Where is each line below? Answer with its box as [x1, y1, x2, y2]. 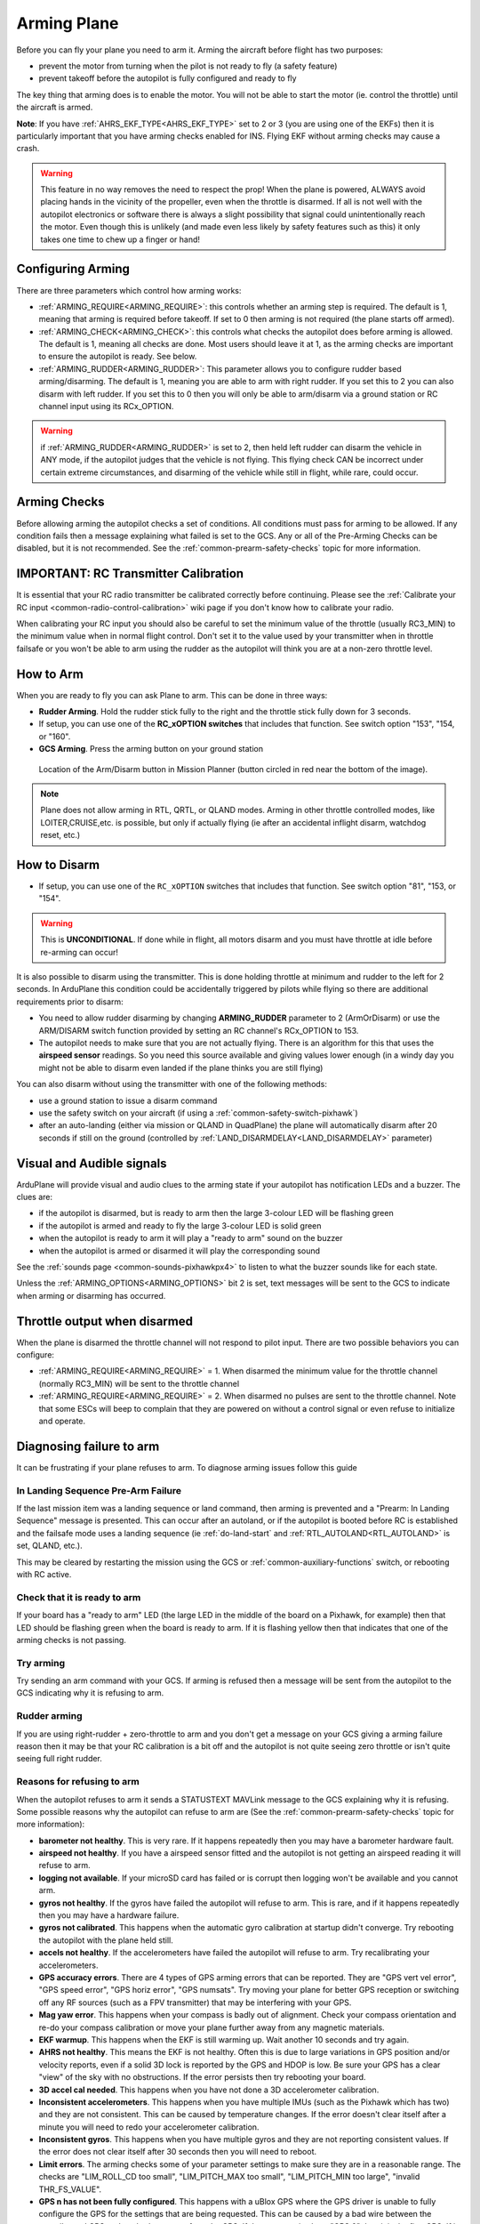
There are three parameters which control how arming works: [16, 285, 242, 295]
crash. [16, 143, 40, 154]
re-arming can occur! [40, 947, 119, 957]
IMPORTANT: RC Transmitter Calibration [16, 566, 244, 582]
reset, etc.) [40, 830, 81, 841]
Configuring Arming [16, 262, 131, 277]
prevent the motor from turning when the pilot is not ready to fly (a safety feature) [38, 60, 338, 71]
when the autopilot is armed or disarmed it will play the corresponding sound [38, 1245, 320, 1256]
